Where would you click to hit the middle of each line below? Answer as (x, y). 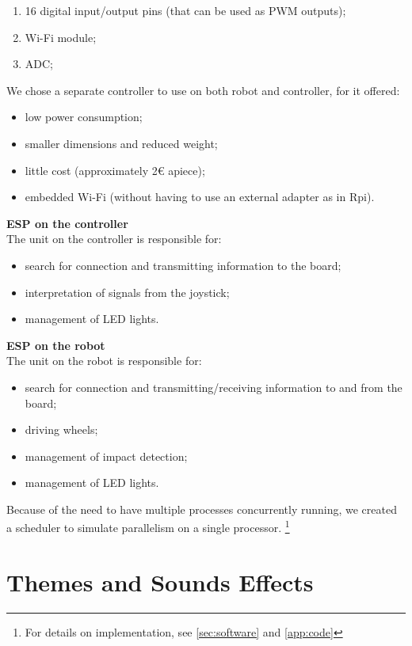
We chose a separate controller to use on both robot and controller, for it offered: (203, 90)
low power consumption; (84, 117)
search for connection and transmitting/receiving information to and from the (214, 387)
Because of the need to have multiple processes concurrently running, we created (202, 509)
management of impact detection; (106, 456)
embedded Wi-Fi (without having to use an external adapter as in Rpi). (200, 197)
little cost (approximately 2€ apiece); (115, 170)
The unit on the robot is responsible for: (104, 361)
